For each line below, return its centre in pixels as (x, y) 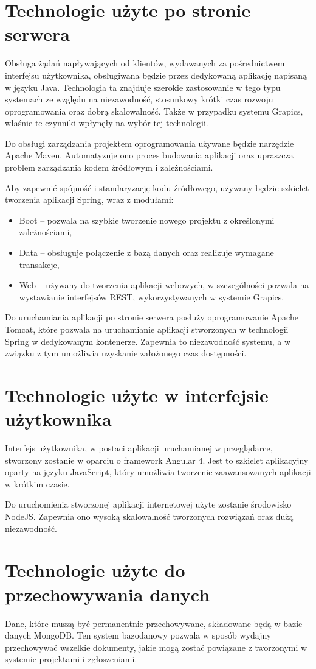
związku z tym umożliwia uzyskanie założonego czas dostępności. (126, 353)
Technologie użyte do (95, 570)
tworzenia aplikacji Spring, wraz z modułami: (89, 200)
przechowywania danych (108, 594)
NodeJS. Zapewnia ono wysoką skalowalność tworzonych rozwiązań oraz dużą (149, 516)
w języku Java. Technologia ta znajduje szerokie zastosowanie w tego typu (143, 87)
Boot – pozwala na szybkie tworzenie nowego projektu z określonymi (147, 220)
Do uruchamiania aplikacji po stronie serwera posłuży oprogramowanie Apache (152, 317)
